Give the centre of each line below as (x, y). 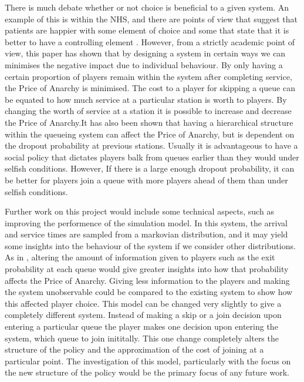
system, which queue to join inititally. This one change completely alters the (142, 338)
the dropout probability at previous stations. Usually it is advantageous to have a (151, 145)
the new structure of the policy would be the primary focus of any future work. (147, 372)
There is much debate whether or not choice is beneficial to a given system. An (147, 7)
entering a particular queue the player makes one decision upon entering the (141, 326)
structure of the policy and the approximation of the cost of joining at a (134, 349)
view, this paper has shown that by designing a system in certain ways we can (145, 53)
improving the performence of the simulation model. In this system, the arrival (146, 222)
